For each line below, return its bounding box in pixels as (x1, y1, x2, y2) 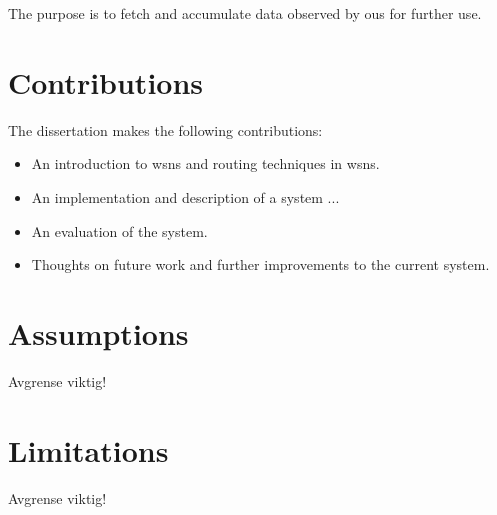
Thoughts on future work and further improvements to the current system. (31, 254, 490, 275)
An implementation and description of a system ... (31, 186, 340, 207)
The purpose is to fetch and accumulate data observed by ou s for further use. (8, 3, 482, 23)
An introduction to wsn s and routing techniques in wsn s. (31, 153, 380, 174)
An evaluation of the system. (31, 220, 208, 241)
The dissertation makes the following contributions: (8, 119, 323, 140)
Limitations (8, 429, 169, 470)
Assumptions (8, 312, 189, 353)
